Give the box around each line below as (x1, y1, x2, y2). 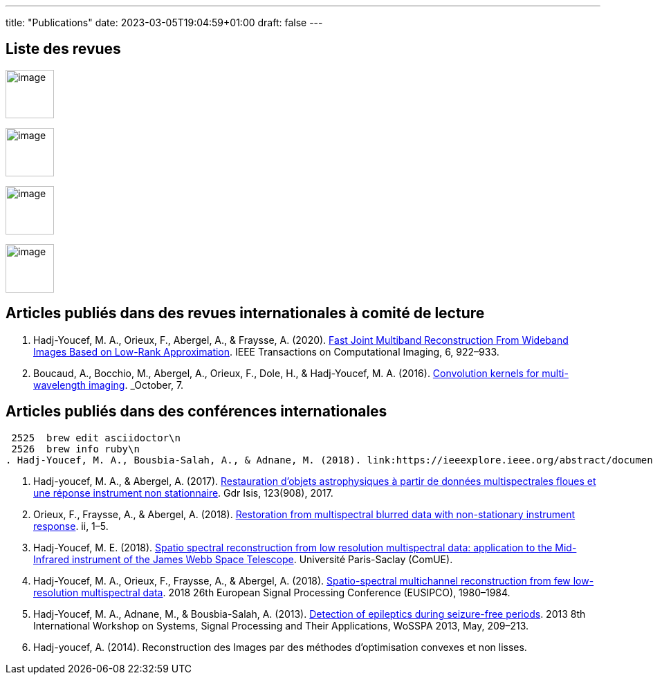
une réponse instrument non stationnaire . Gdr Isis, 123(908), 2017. (33, 486, 333, 499)
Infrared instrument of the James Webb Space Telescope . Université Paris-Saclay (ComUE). (33, 553, 453, 565)
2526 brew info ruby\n (11, 443, 140, 454)
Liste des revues (6, 40, 121, 58)
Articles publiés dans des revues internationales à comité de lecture (6, 304, 485, 322)
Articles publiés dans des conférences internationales (6, 403, 387, 421)
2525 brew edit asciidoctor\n (11, 432, 181, 443)
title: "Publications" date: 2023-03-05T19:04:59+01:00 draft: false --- (6, 17, 323, 28)
